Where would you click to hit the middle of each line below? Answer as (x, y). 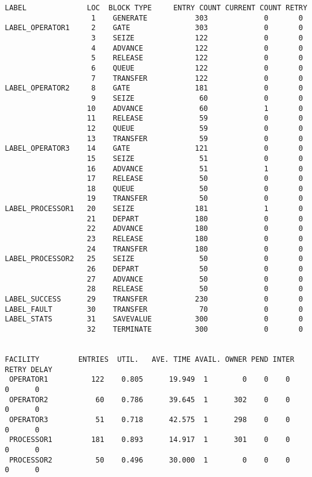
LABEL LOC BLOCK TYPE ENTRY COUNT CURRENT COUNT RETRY (156, 8)
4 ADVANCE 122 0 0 (197, 48)
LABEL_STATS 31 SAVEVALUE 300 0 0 (154, 319)
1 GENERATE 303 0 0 (197, 18)
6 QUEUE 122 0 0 (197, 68)
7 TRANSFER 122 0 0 (197, 78)
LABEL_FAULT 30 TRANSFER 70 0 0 (154, 309)
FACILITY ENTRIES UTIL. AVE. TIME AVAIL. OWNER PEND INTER (150, 359)
